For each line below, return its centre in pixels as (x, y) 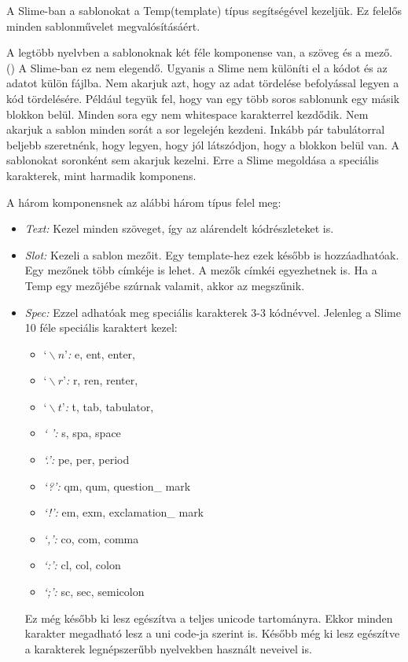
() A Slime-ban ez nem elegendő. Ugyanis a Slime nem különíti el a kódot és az (197, 67)
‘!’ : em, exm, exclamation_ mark (124, 512)
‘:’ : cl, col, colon (82, 565)
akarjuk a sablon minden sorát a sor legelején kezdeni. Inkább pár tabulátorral (196, 129)
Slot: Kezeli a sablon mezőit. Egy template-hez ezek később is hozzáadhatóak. (212, 254)
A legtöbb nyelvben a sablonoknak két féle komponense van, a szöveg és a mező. (200, 52)
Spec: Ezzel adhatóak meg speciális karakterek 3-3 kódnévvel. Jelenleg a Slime (213, 312)
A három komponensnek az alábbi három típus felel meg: (144, 202)
